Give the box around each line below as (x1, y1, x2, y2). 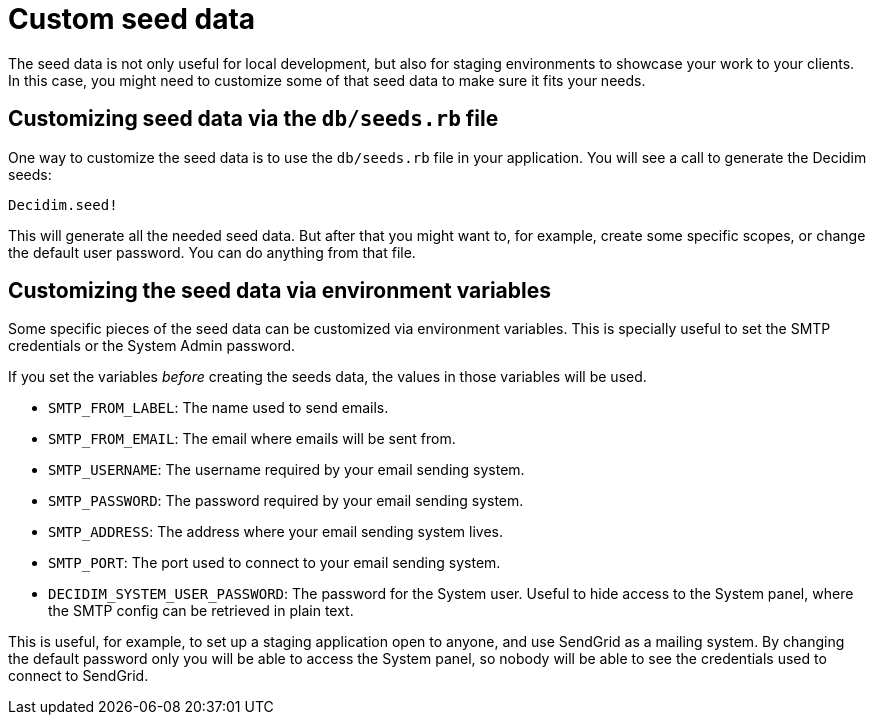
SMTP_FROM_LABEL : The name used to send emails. (48, 399, 389, 417)
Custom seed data (8, 2, 256, 36)
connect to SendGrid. (8, 667, 149, 685)
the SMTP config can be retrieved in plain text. (48, 602, 354, 620)
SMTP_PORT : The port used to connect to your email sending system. (48, 554, 501, 572)
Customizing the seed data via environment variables (8, 278, 551, 304)
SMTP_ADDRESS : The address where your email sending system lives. (48, 523, 503, 541)
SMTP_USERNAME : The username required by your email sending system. (48, 461, 525, 479)
